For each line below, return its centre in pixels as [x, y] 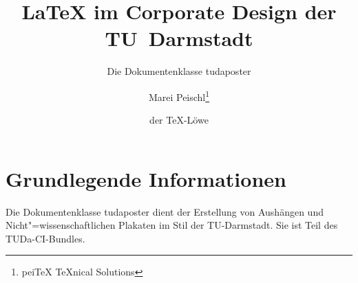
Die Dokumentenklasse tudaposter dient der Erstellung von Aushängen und [165, 211]
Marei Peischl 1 [179, 95]
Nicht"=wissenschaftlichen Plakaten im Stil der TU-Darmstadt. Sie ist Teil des [172, 225]
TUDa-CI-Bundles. [45, 238]
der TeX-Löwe [179, 120]
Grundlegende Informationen [146, 178]
